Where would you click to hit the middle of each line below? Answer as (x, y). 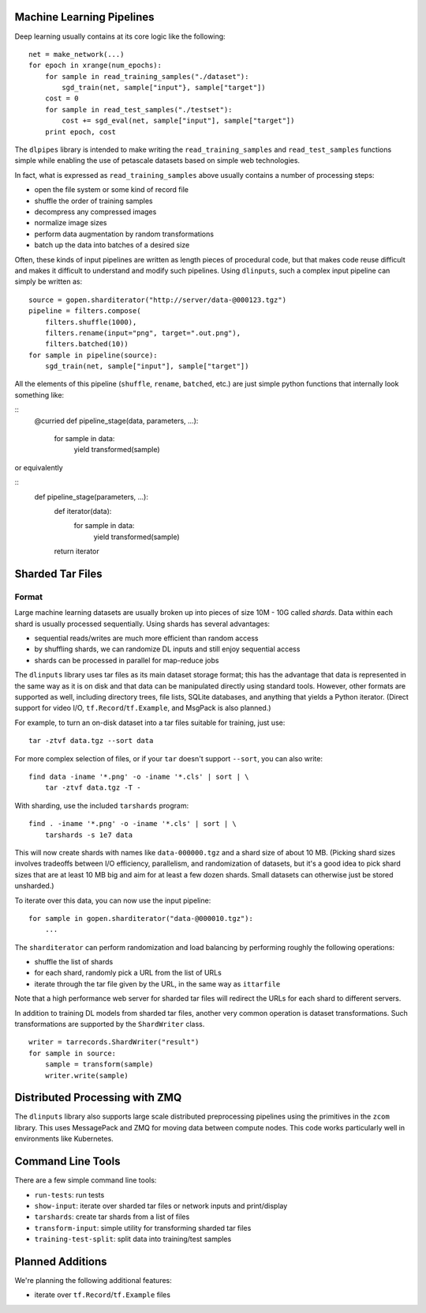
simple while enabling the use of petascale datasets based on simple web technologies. (157, 160)
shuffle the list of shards (74, 962)
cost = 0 (62, 98)
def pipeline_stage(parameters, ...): (92, 496)
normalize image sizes (71, 223)
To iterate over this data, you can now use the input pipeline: (113, 900)
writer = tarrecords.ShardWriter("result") (114, 1042)
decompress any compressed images (95, 211)
